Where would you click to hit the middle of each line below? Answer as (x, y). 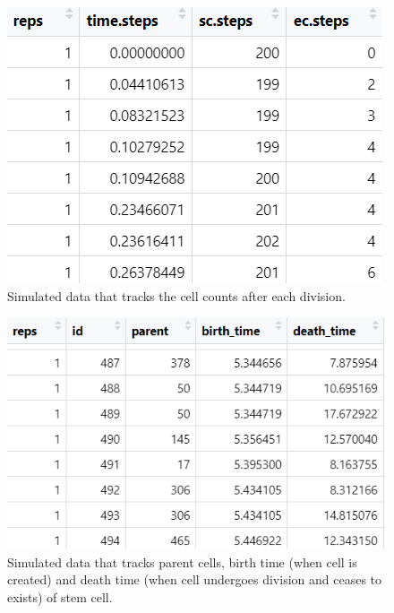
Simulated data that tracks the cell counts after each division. (176, 295)
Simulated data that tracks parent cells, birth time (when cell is (182, 561)
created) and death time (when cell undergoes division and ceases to (195, 579)
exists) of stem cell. (60, 596)
